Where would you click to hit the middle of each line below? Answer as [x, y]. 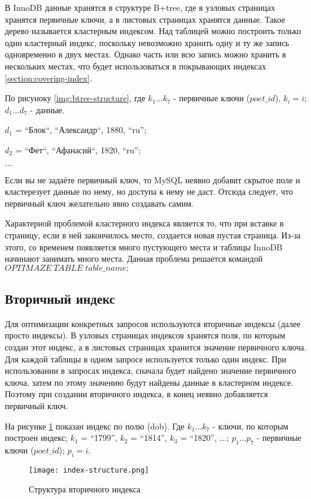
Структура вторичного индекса [85, 489]
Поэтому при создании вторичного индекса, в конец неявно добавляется [136, 394]
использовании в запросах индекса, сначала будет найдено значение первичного [151, 371]
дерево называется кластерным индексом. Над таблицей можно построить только [153, 31]
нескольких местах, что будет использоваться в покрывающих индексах [135, 66]
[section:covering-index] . [49, 78]
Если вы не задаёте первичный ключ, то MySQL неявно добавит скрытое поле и [153, 179]
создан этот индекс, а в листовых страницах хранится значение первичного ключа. [156, 347]
